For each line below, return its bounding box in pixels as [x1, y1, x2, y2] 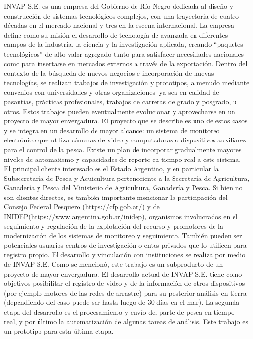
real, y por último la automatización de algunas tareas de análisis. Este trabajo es [4, 316, 248, 326]
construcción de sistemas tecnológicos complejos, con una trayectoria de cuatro [4, 10, 239, 20]
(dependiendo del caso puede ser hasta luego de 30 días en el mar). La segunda [4, 297, 240, 307]
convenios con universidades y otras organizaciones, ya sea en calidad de [4, 87, 219, 97]
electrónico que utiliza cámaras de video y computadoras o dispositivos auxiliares [4, 135, 246, 145]
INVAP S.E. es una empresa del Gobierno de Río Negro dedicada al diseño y [4, 1, 234, 11]
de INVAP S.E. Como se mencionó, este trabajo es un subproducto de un [4, 259, 223, 269]
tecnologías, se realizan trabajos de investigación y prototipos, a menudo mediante [4, 77, 250, 87]
